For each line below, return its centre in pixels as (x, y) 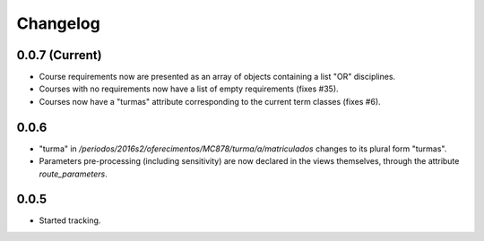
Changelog (58, 23)
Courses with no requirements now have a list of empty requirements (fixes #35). (189, 89)
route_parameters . (73, 174)
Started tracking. (70, 220)
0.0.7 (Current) (59, 55)
